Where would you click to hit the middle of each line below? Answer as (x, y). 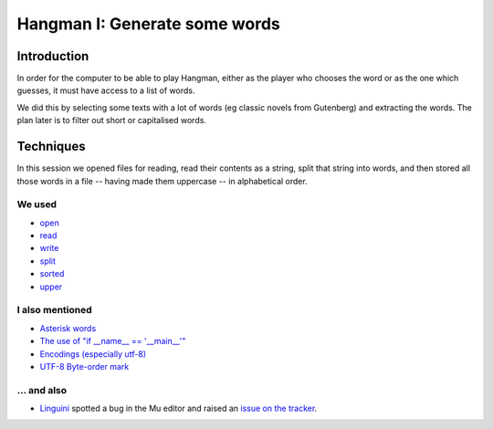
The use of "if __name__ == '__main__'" (113, 341)
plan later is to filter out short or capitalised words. (112, 120)
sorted (52, 274)
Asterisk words (68, 328)
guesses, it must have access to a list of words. (106, 90)
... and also (42, 390)
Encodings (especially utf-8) (93, 354)
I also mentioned (55, 310)
